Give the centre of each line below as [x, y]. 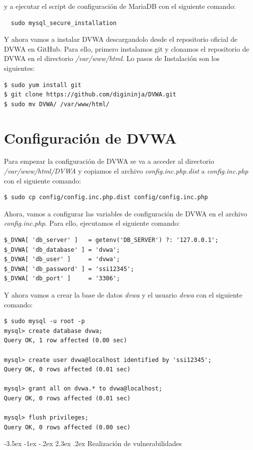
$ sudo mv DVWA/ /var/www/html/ [57, 104]
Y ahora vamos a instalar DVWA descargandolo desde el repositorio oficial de [121, 39]
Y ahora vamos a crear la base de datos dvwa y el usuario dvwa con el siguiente [123, 295]
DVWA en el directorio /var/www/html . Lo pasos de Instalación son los [112, 58]
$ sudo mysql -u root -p [44, 321]
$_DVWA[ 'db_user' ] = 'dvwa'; [62, 259]
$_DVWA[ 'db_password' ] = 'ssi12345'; [69, 269]
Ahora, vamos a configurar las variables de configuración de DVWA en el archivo [126, 213]
